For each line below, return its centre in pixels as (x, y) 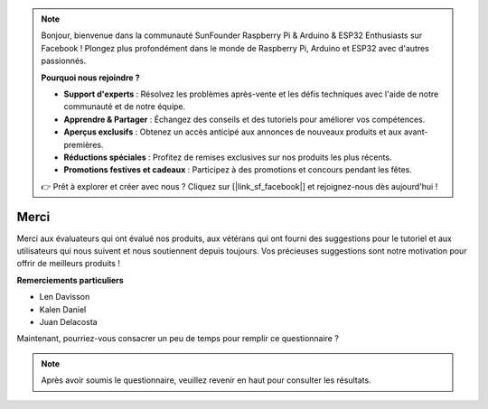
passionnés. (64, 61)
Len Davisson (65, 297)
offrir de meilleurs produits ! (69, 264)
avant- (416, 132)
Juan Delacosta (69, 321)
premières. (84, 144)
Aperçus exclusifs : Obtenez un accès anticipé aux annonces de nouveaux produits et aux (233, 132)
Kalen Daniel (63, 309)
